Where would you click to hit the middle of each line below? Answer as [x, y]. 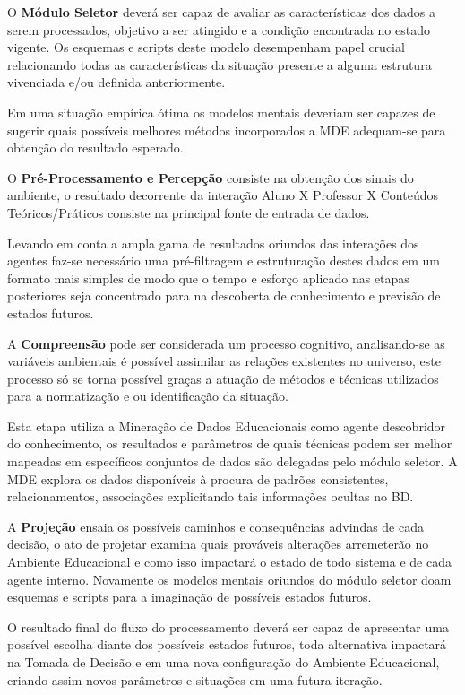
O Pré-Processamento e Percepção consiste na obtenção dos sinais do [211, 177]
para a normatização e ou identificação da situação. [148, 396]
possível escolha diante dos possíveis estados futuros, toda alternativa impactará [227, 644]
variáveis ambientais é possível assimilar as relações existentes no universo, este [224, 361]
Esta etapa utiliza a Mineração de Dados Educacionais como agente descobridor [227, 426]
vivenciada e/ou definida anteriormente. [116, 82]
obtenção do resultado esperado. [95, 148]
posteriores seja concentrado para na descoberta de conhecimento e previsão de [224, 295]
